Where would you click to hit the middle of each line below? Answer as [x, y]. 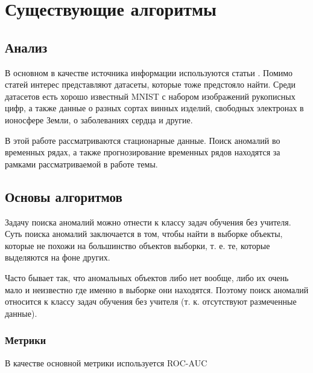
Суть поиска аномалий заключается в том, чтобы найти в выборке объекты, [144, 234]
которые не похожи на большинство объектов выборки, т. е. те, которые [138, 245]
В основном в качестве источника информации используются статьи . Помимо [149, 72]
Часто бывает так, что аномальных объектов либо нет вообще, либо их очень [147, 277]
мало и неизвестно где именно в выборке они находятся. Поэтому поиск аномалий [157, 289]
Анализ [26, 47]
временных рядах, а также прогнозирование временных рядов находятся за [143, 152]
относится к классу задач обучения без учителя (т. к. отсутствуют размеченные [151, 301]
